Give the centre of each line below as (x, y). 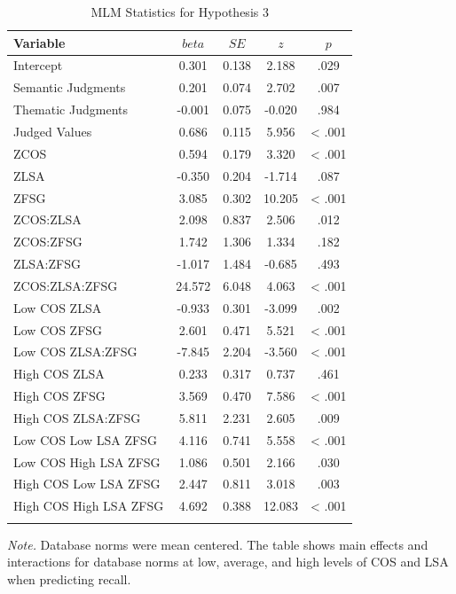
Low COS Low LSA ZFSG (85, 439)
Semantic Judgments (70, 87)
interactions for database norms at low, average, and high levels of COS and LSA (228, 562)
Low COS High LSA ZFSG (87, 461)
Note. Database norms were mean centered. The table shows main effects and (218, 544)
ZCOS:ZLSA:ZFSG (66, 285)
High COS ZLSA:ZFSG (77, 417)
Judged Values (53, 131)
